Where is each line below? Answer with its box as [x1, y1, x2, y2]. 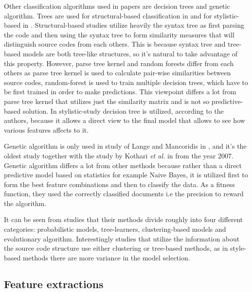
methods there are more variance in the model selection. [22, 252, 190, 262]
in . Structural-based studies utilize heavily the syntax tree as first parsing [22, 20, 244, 30]
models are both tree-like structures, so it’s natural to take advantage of [22, 48, 238, 58]
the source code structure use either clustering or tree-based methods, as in [4, 243, 228, 253]
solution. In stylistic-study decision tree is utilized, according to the [22, 105, 224, 116]
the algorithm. [4, 198, 47, 208]
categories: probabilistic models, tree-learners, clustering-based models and [4, 224, 226, 234]
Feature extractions [4, 276, 104, 291]
